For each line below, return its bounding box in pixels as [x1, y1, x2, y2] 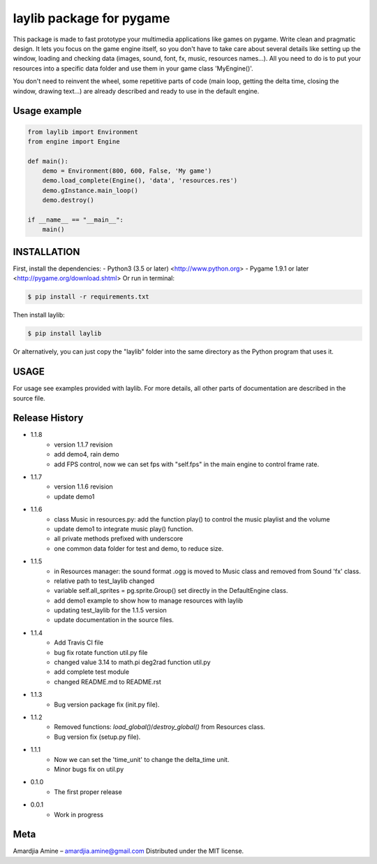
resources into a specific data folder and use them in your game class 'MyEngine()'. [13, 64, 254, 73]
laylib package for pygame [13, 10, 170, 26]
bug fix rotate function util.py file [54, 648, 148, 656]
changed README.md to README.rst [54, 677, 162, 686]
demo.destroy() [42, 196, 94, 204]
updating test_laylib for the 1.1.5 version [54, 606, 167, 614]
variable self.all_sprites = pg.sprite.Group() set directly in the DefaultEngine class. [54, 586, 288, 595]
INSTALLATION [13, 245, 80, 258]
